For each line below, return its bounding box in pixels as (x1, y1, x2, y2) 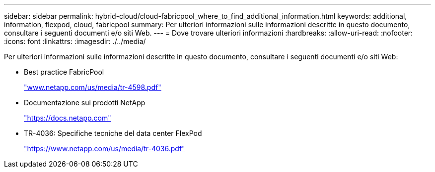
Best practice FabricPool (24, 68, 104, 76)
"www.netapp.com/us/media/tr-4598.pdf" (24, 83, 161, 91)
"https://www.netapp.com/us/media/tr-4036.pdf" (24, 144, 185, 153)
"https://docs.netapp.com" (24, 114, 111, 122)
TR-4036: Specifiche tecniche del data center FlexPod (24, 129, 202, 137)
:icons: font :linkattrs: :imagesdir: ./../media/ (4, 37, 146, 45)
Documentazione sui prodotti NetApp (24, 98, 145, 107)
